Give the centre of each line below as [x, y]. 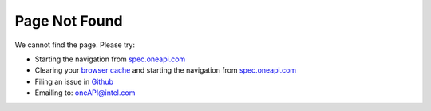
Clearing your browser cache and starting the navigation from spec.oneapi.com [166, 70]
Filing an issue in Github [74, 81]
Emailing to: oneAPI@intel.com [85, 93]
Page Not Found [69, 21]
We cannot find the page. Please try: [75, 45]
